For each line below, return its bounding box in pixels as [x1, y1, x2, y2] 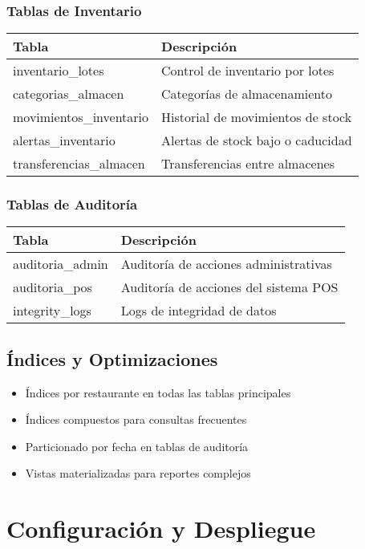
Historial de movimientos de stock [161, 108, 352, 127]
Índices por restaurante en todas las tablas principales [25, 384, 291, 401]
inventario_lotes [13, 61, 104, 80]
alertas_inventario [13, 131, 116, 150]
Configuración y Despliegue [6, 512, 316, 545]
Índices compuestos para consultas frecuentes [25, 411, 247, 428]
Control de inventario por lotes [161, 61, 335, 80]
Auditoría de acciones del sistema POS [120, 278, 339, 297]
